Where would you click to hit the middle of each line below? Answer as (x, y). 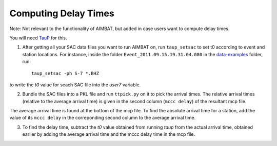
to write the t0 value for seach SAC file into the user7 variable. (75, 85)
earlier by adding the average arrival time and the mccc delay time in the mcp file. (108, 134)
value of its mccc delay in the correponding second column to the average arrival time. (103, 118)
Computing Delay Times (62, 13)
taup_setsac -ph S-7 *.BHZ (65, 73)
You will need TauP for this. (38, 38)
